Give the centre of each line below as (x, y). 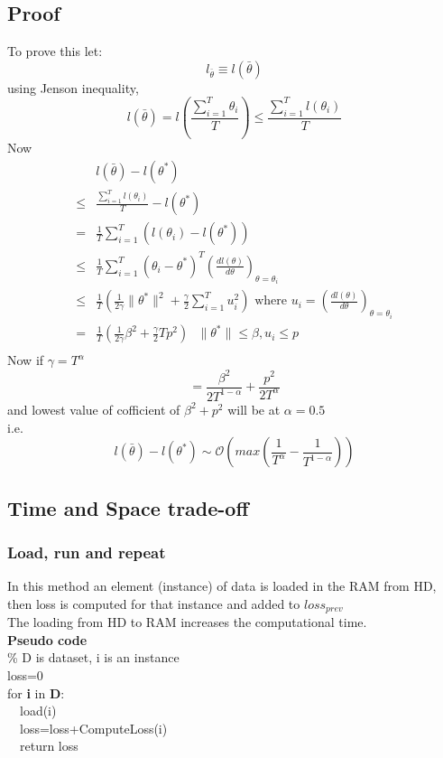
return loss (49, 746)
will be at (254, 409)
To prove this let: (55, 51)
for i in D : (36, 692)
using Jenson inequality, (73, 87)
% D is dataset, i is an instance (93, 657)
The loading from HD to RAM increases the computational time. (187, 622)
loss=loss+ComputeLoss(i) (93, 728)
